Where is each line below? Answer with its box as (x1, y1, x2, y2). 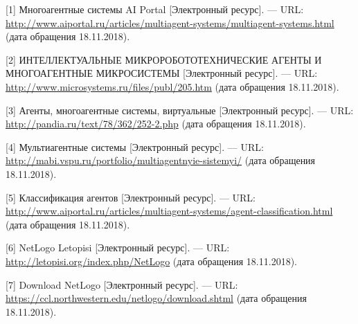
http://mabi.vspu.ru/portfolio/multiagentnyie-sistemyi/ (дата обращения (6, 153, 316, 168)
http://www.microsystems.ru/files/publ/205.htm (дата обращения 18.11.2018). (6, 79, 339, 93)
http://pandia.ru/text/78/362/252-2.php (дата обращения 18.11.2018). (6, 116, 306, 131)
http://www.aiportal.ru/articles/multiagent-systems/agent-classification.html (6, 204, 333, 218)
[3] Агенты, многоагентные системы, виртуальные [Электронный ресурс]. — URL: (6, 102, 354, 117)
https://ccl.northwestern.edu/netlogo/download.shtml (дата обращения (6, 291, 307, 305)
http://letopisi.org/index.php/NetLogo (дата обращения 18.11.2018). (6, 253, 297, 268)
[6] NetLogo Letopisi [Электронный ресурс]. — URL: (6, 240, 230, 255)
